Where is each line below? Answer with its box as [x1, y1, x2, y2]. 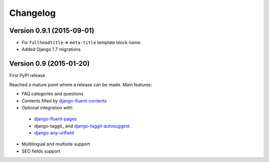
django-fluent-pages [34, 116, 77, 122]
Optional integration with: [21, 104, 74, 110]
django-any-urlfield [34, 130, 74, 136]
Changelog [9, 7, 56, 18]
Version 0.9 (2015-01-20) [9, 60, 90, 68]
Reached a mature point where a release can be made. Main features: [9, 81, 152, 87]
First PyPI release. [9, 73, 47, 79]
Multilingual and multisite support [21, 141, 90, 147]
